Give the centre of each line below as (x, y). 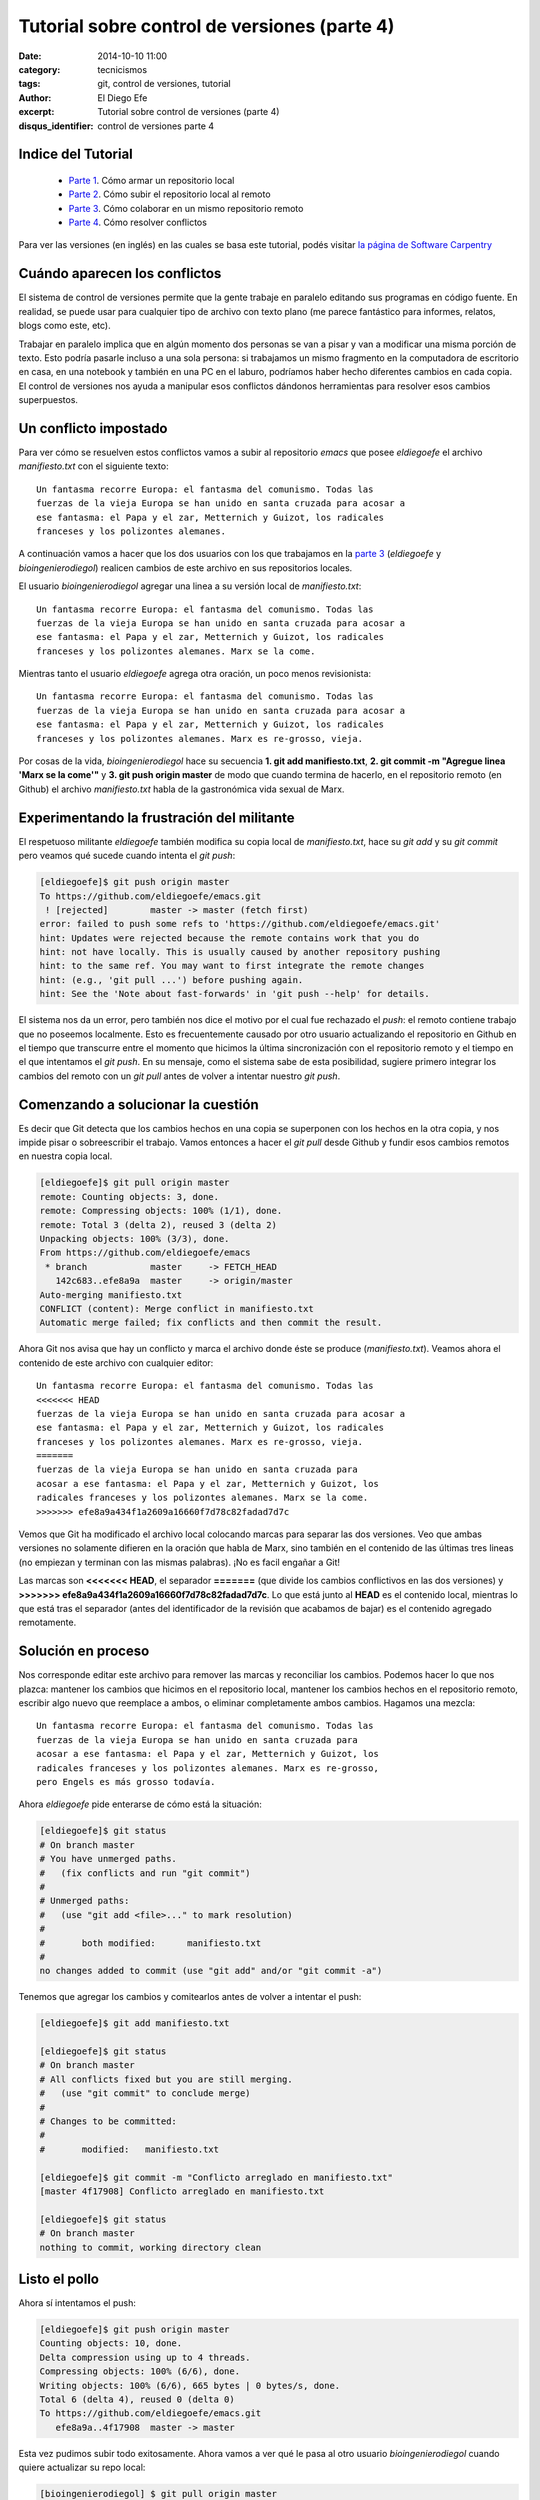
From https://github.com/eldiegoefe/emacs (145, 1253)
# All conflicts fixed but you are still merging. (166, 2079)
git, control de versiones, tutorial (164, 84)
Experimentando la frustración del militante (156, 817)
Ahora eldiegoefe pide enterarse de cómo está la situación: (140, 1804)
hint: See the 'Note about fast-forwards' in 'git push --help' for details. (234, 994)
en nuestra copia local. (65, 1156)
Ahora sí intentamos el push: (77, 2303)
